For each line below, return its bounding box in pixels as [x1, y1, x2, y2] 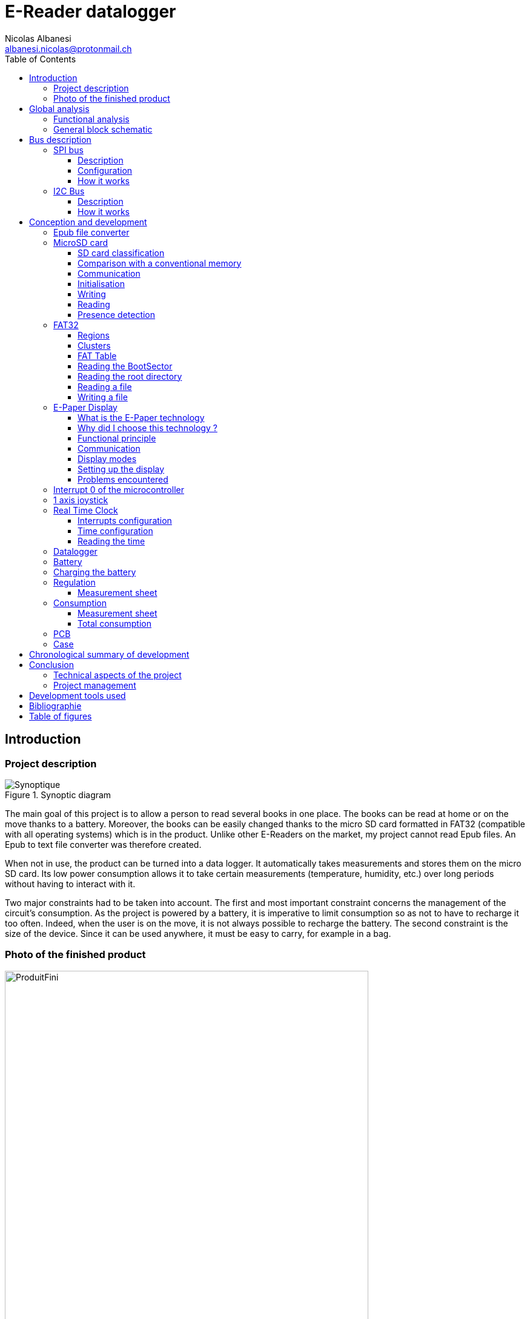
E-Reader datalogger [5, 1, 176, 22]
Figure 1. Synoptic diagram [5, 789, 111, 800]
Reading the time [78, 535, 145, 546]
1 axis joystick [53, 494, 108, 505]
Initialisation [78, 278, 125, 289]
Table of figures [29, 710, 92, 721]
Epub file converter [53, 226, 130, 237]
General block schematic [53, 124, 153, 134]
